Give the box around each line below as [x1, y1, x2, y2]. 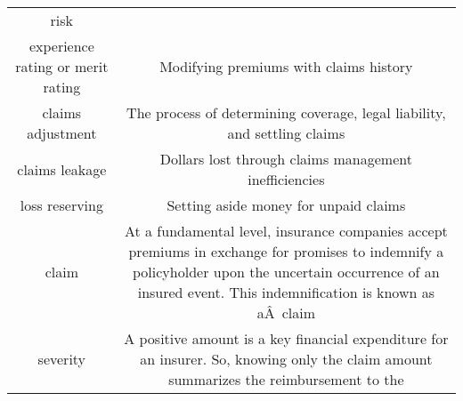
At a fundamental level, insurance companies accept [124, 221, 448, 241]
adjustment [27, 123, 97, 143]
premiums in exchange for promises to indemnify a [128, 241, 444, 261]
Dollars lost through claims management [159, 148, 412, 169]
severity [37, 349, 86, 369]
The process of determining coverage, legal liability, [126, 102, 446, 123]
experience [28, 36, 94, 56]
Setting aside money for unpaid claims [167, 195, 406, 215]
